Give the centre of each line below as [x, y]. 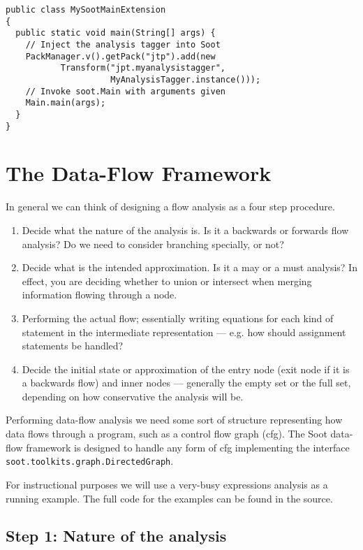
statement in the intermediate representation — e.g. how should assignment [184, 332]
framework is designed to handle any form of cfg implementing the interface [188, 447]
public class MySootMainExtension [86, 10]
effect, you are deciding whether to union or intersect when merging [167, 281]
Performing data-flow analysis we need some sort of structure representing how [174, 420]
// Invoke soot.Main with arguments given [125, 91]
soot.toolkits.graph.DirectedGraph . [90, 461]
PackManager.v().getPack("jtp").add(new [120, 56]
